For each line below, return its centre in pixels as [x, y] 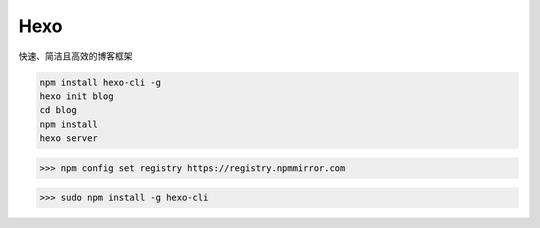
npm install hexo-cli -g [100, 82]
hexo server [69, 138]
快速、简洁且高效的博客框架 [75, 56]
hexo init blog [76, 96]
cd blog [58, 110]
